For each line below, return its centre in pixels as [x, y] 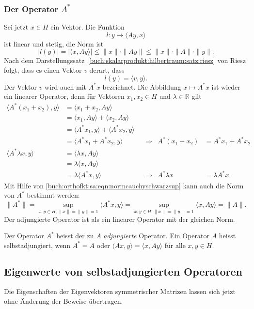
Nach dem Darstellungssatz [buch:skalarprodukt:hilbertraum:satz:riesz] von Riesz [125, 60]
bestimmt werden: [53, 195]
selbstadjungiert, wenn [37, 245]
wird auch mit [66, 86]
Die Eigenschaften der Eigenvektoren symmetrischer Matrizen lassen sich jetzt [120, 291]
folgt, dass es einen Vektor [43, 70]
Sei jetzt [16, 27]
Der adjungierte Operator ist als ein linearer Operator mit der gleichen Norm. [119, 219]
